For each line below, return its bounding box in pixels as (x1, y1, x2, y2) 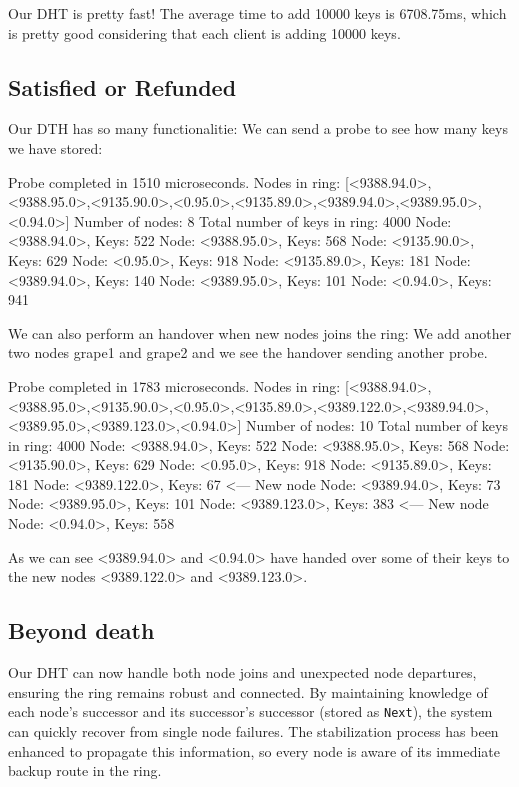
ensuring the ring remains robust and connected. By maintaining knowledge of (8, 681, 488, 702)
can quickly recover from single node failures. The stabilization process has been (8, 720, 499, 741)
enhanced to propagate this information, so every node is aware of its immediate (8, 740, 500, 761)
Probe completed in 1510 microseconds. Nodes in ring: (8, 171, 341, 192)
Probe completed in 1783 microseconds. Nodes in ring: (8, 375, 341, 396)
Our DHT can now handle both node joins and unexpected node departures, (8, 662, 477, 683)
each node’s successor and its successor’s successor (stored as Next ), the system (8, 701, 493, 722)
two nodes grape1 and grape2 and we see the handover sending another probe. (8, 342, 488, 363)
